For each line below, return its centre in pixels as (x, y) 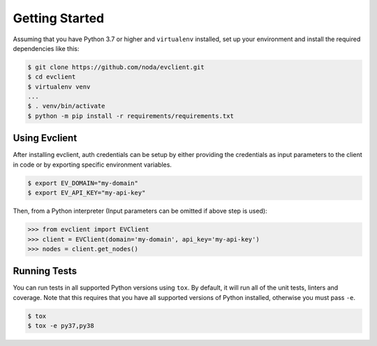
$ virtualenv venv (59, 86)
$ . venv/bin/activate (66, 106)
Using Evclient (45, 138)
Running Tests (45, 271)
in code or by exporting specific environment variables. (93, 165)
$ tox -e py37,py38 (61, 326)
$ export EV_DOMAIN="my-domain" (83, 183)
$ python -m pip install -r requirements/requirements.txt (131, 116)
